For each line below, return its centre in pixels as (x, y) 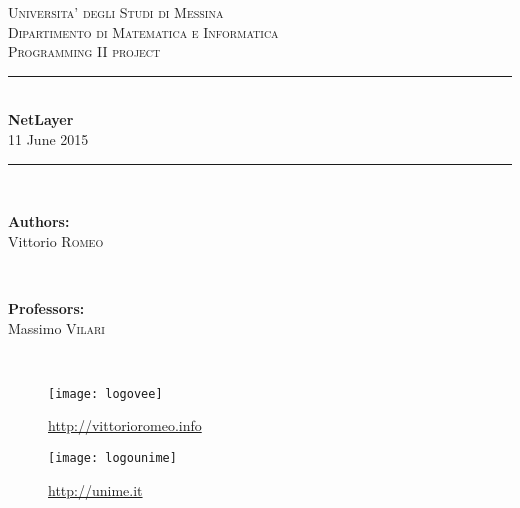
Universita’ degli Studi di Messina (116, 12)
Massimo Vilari (56, 327)
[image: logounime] (112, 457)
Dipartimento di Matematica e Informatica (143, 31)
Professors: (46, 307)
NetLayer (41, 119)
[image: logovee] (105, 393)
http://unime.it (95, 489)
